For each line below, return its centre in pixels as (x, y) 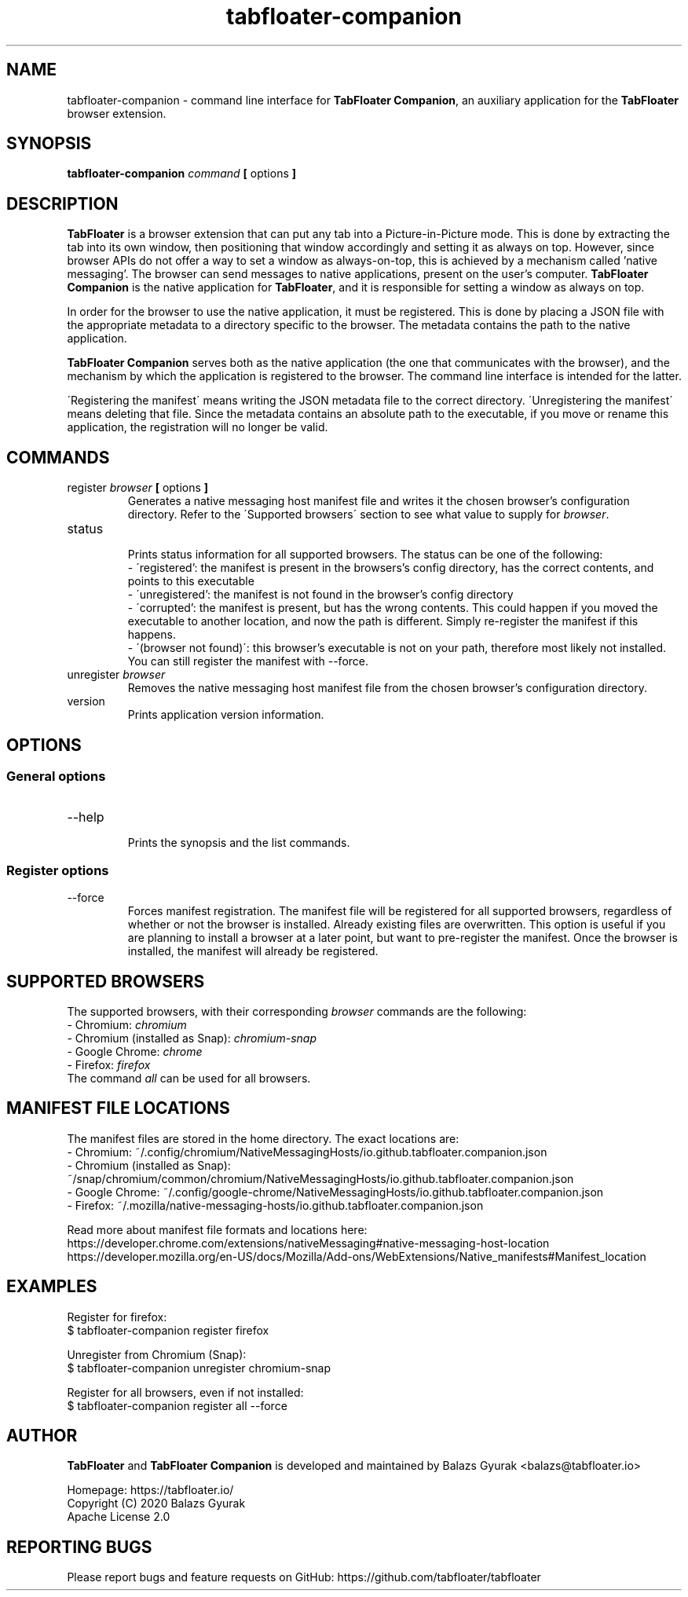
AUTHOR (42, 1436)
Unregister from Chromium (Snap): (157, 1354)
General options (56, 776)
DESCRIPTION (62, 203)
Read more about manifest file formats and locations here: (217, 1229)
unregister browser (116, 675)
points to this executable (191, 581)
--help (86, 817)
